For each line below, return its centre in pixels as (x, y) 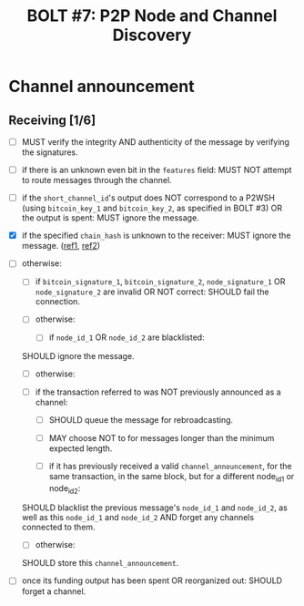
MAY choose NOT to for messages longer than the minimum (162, 437)
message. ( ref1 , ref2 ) (61, 246)
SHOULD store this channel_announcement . (100, 563)
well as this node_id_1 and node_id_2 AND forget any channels (138, 518)
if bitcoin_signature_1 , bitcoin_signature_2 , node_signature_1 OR (160, 282)
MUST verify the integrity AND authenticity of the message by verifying (156, 142)
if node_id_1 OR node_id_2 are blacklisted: (127, 337)
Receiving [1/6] (52, 120)
